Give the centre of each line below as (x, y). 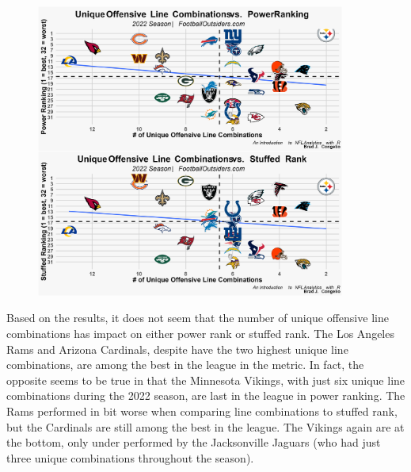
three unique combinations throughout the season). (130, 457)
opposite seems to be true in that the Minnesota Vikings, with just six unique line (206, 380)
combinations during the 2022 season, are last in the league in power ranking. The (206, 395)
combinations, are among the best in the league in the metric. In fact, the (185, 365)
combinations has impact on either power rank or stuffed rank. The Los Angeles (200, 334)
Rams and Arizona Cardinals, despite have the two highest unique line (177, 349)
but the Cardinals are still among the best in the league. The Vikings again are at (205, 426)
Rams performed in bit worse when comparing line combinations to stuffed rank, (202, 411)
